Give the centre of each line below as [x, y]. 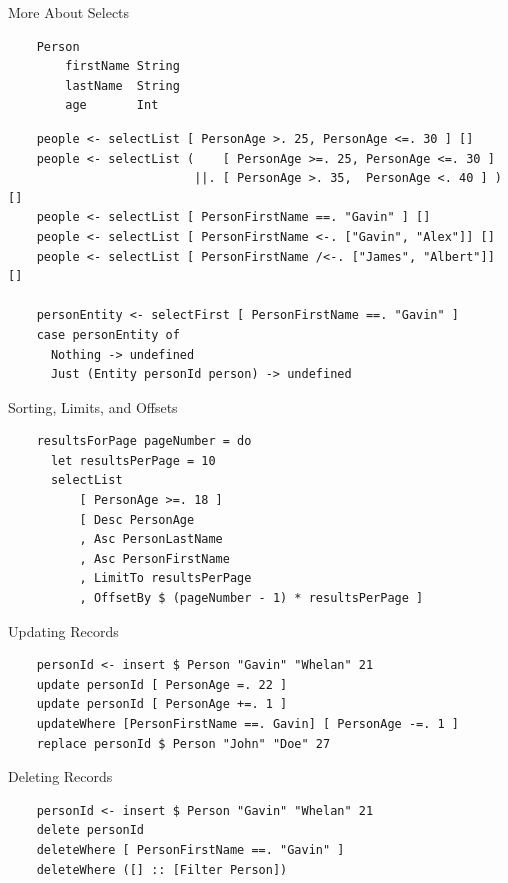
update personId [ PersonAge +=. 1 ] [162, 704]
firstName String [122, 66]
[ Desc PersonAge [137, 519]
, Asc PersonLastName [151, 539]
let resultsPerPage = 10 [133, 460]
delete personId [90, 830]
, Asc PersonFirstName [154, 558]
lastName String [122, 85]
